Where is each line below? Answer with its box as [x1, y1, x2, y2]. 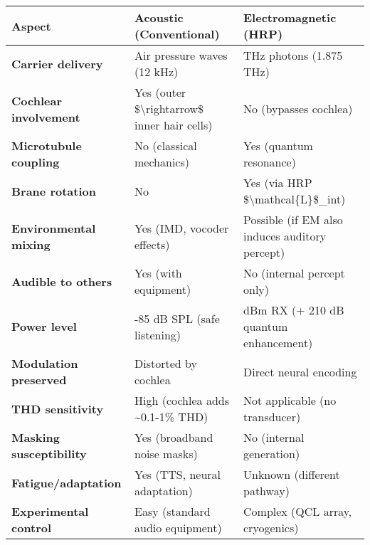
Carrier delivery [11, 55, 103, 72]
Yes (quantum [243, 137, 313, 154]
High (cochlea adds [134, 392, 229, 408]
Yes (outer [134, 84, 186, 100]
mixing [11, 236, 51, 253]
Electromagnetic [243, 9, 337, 26]
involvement [11, 108, 80, 125]
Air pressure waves [134, 47, 228, 63]
